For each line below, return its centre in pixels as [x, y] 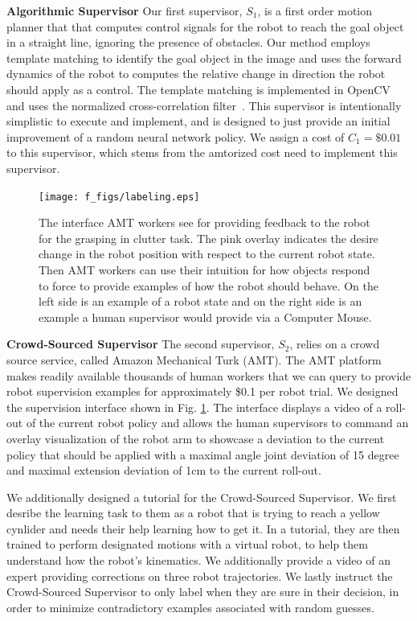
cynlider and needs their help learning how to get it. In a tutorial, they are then [203, 528]
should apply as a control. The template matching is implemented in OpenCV [198, 89]
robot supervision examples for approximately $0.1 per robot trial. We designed [202, 391]
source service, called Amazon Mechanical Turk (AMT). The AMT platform [194, 359]
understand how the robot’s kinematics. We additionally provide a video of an [198, 560]
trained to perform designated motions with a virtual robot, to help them [187, 544]
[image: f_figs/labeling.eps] [119, 197]
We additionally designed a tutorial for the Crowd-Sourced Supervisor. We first [202, 497]
